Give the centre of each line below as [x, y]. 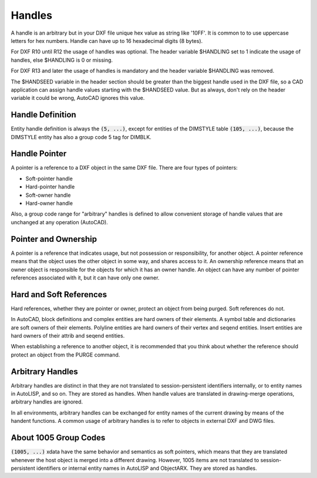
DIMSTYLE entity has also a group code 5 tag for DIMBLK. [81, 137]
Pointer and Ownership [54, 239]
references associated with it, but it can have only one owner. [85, 277]
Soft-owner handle [48, 195]
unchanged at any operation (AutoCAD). [59, 222]
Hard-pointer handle [50, 187]
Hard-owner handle [49, 203]
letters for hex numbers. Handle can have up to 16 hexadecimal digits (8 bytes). [107, 41]
